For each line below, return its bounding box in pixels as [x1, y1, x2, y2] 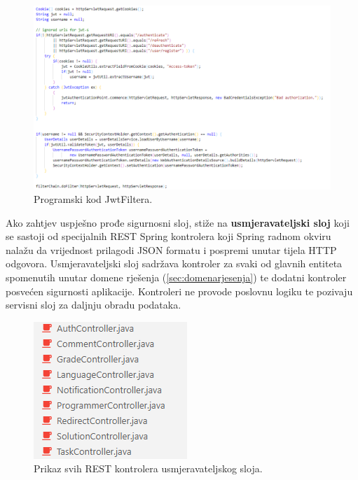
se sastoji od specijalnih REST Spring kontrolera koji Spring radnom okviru [6, 229, 331, 243]
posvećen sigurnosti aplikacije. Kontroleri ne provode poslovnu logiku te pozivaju [6, 283, 353, 298]
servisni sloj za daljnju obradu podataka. [6, 297, 181, 312]
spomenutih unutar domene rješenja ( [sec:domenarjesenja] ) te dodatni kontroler [6, 270, 347, 285]
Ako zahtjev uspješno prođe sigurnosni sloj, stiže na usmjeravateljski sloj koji [6, 215, 350, 230]
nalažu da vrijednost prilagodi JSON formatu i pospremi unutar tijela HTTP [6, 242, 337, 257]
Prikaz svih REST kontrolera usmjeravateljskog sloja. [34, 461, 263, 476]
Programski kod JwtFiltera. [34, 192, 153, 206]
